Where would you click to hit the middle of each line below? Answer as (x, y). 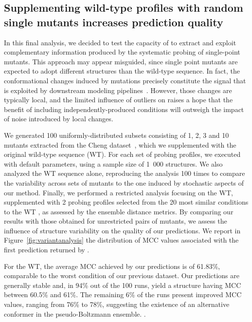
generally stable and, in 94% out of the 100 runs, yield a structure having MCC (123, 285)
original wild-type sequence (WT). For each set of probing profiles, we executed (122, 154)
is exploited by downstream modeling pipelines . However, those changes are (118, 90)
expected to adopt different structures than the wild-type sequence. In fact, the (122, 71)
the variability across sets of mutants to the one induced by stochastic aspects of (124, 182)
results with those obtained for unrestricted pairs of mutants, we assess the (116, 221)
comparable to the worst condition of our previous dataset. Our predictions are (122, 275)
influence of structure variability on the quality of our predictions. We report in (122, 230)
